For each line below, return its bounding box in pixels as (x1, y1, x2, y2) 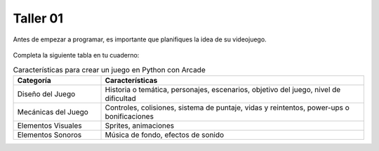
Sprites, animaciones (105, 120, 175, 130)
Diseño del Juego (17, 88, 76, 98)
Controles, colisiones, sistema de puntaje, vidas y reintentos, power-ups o (105, 103, 350, 112)
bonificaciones (105, 111, 154, 121)
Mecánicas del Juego (17, 107, 89, 117)
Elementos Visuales (17, 120, 82, 130)
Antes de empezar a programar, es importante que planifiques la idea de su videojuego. (13, 35, 267, 44)
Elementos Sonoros (17, 130, 82, 140)
